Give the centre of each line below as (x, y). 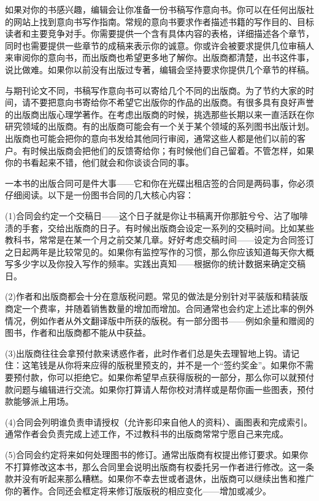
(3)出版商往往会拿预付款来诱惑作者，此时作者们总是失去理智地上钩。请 (148, 353)
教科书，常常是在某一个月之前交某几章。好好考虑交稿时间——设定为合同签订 (159, 240)
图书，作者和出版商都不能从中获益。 (78, 332)
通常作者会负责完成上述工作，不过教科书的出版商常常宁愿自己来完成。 (147, 434)
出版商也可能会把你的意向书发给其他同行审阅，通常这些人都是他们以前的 (151, 138)
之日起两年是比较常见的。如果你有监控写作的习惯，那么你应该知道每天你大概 (159, 251)
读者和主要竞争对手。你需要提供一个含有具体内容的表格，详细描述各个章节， (159, 33)
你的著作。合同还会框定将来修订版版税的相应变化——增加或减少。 (138, 490)
